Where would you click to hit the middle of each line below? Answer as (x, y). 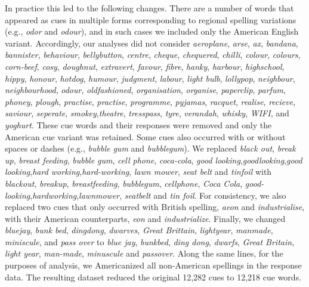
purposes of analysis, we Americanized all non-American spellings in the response (153, 265)
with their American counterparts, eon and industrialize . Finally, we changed (145, 218)
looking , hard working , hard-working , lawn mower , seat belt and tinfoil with (138, 172)
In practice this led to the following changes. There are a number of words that (149, 8)
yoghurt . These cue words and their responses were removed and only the (138, 124)
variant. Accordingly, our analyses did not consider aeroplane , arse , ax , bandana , (152, 43)
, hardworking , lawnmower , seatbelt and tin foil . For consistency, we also (158, 195)
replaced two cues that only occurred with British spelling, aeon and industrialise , (155, 207)
